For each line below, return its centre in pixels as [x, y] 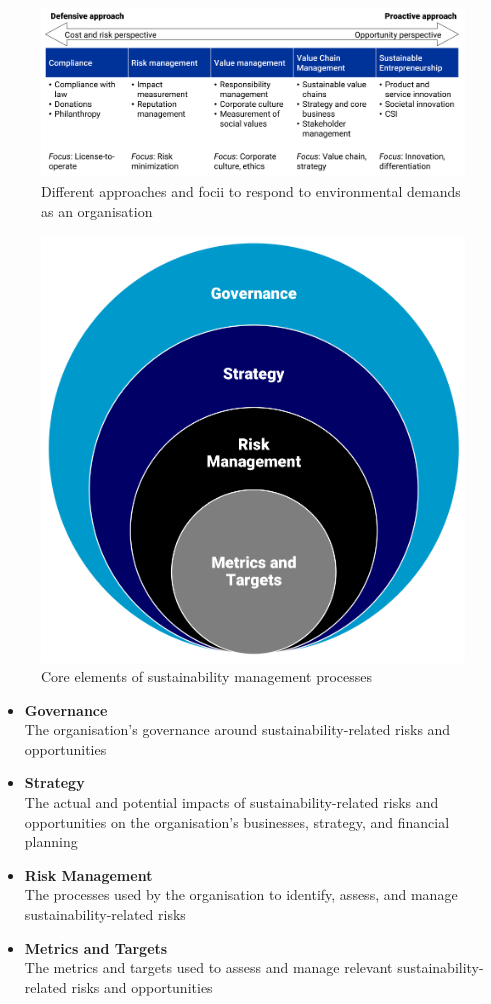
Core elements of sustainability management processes [207, 676]
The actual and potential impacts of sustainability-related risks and [231, 802]
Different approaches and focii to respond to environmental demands [251, 190]
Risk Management [88, 874]
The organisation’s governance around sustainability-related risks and [237, 729]
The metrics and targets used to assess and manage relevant [208, 967]
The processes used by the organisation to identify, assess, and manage [241, 894]
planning [51, 841]
